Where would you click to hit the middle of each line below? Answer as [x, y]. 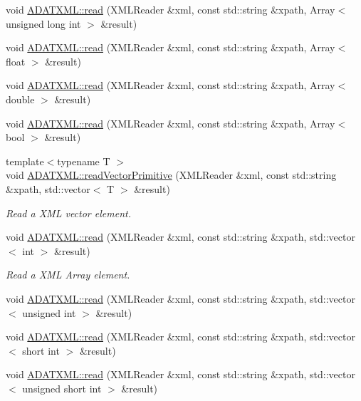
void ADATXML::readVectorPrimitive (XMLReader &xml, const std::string [171, 175]
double [20, 99]
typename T [84, 161]
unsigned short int [62, 388]
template [25, 161]
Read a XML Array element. [68, 275]
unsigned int [49, 312]
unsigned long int [43, 23]
